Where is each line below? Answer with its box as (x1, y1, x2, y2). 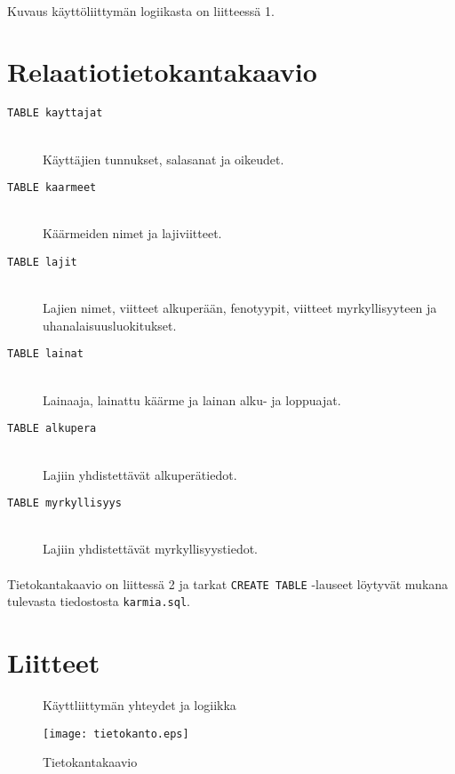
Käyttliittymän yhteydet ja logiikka (43, 696, 236, 714)
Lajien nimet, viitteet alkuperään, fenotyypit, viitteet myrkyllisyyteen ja (43, 299, 437, 317)
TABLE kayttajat (7, 107, 103, 120)
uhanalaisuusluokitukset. (43, 315, 177, 334)
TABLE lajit (7, 256, 77, 268)
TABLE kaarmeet (7, 181, 97, 195)
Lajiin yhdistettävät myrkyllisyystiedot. (43, 539, 259, 558)
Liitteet (7, 644, 100, 681)
